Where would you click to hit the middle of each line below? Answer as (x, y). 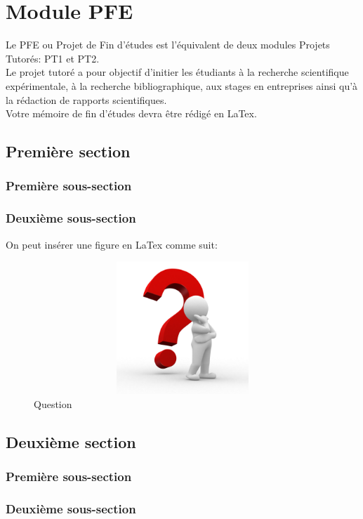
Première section (68, 151)
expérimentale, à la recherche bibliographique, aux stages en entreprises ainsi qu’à (182, 85)
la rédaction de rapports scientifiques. (86, 99)
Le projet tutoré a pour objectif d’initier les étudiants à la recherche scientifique (177, 72)
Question (53, 403)
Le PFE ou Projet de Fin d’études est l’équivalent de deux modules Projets (168, 45)
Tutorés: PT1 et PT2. (53, 58)
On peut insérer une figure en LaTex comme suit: (112, 244)
